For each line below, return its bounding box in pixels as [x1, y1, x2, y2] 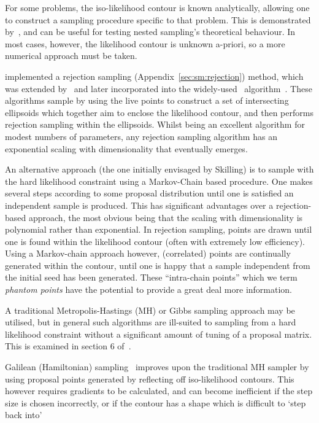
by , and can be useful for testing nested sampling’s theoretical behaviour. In [5, 25, 296, 38]
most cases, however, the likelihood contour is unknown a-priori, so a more [5, 37, 285, 50]
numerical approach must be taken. [5, 49, 137, 62]
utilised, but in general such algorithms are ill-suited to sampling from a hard [5, 316, 296, 328]
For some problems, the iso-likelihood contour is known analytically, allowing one [5, 1, 310, 14]
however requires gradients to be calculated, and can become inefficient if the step [5, 384, 313, 397]
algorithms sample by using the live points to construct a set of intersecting [5, 94, 289, 107]
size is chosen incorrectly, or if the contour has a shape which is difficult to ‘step [5, 396, 306, 409]
